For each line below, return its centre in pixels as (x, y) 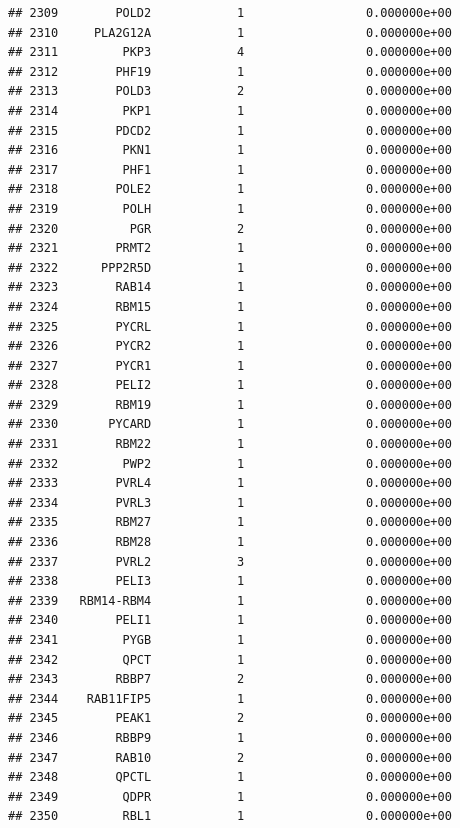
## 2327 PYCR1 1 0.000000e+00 (230, 365)
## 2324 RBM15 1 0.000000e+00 (230, 306)
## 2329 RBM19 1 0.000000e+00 (230, 404)
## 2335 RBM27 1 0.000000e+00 (230, 522)
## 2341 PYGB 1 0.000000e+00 (230, 640)
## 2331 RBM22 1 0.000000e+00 (230, 444)
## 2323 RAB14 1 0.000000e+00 (230, 287)
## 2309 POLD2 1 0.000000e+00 (230, 13)
